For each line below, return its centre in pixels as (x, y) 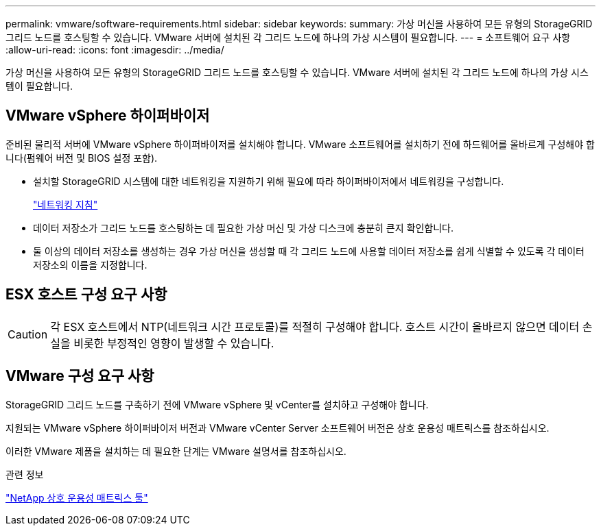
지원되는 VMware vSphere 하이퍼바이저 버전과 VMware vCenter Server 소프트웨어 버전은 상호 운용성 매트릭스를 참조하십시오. (278, 428)
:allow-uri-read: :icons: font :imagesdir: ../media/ (115, 50)
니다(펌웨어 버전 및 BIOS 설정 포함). (82, 158)
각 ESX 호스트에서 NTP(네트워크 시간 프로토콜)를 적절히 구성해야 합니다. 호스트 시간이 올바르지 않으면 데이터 (315, 326)
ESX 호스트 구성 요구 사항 (86, 295)
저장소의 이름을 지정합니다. (90, 264)
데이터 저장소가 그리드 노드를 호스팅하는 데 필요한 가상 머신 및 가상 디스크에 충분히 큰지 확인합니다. (243, 227)
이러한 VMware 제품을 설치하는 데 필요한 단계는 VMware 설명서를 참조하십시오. (176, 451)
